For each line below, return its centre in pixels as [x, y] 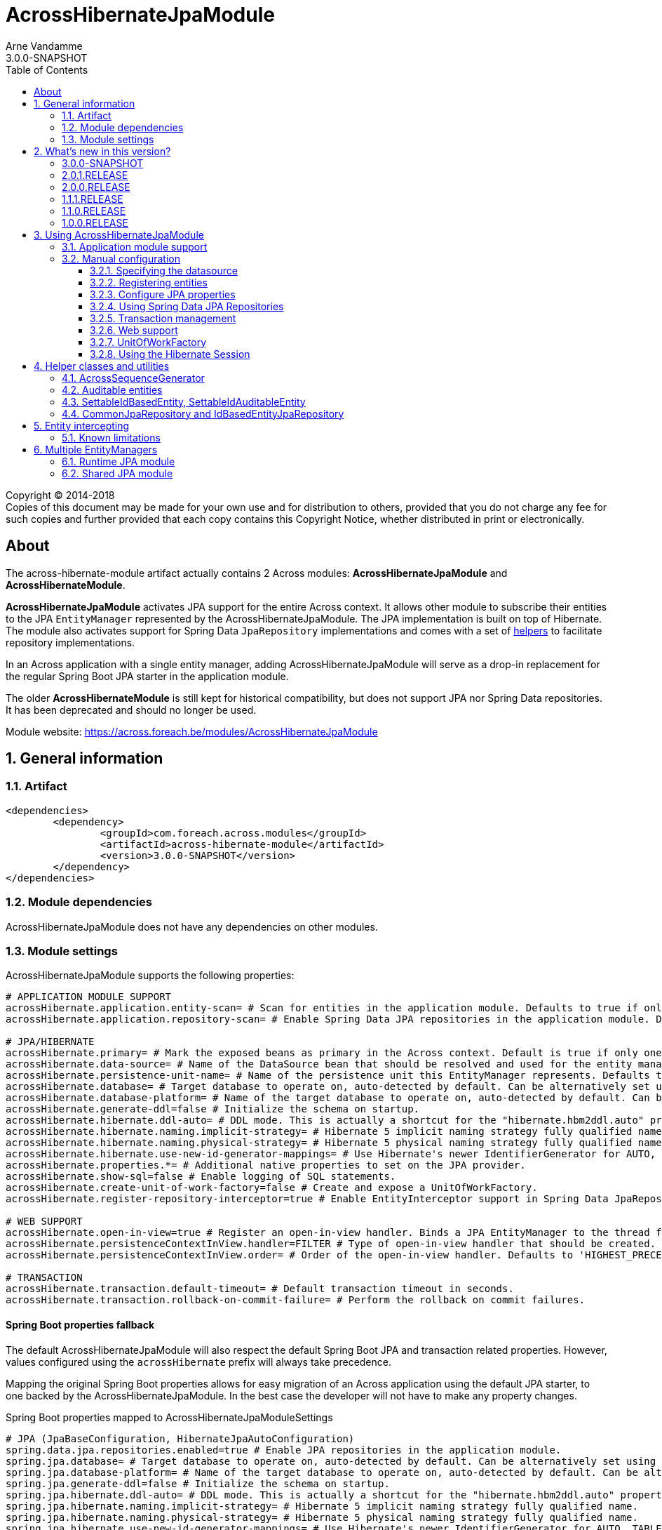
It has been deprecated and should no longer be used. [131, 710]
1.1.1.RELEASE [93, 199]
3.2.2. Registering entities [149, 282]
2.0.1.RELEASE [95, 175]
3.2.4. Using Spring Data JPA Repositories [187, 306]
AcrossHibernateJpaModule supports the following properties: [150, 976]
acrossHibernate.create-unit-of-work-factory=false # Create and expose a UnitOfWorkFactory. [272, 1188]
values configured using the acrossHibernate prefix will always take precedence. [198, 1362]
